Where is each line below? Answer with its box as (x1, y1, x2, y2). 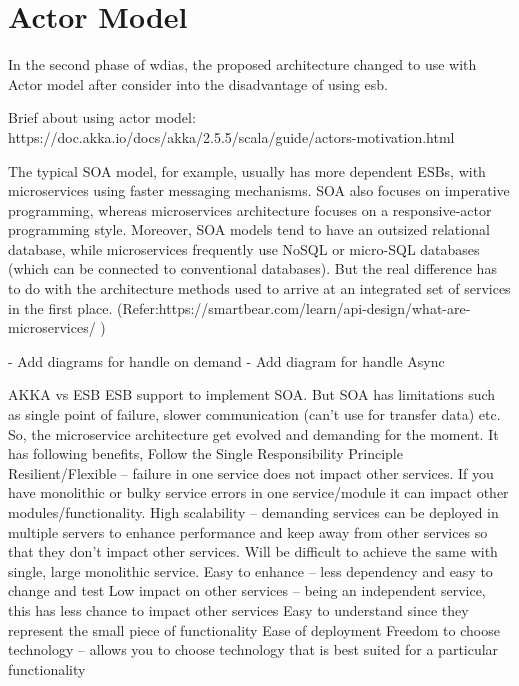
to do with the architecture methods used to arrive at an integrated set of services (8, 278, 511, 299)
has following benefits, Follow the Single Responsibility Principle (8, 443, 403, 464)
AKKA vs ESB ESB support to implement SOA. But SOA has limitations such (8, 384, 496, 405)
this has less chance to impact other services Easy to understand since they (8, 599, 469, 620)
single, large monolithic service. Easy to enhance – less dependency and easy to (8, 560, 493, 581)
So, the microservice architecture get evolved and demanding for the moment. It (8, 423, 499, 444)
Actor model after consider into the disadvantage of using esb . (8, 73, 389, 94)
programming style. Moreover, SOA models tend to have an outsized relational (8, 219, 490, 240)
